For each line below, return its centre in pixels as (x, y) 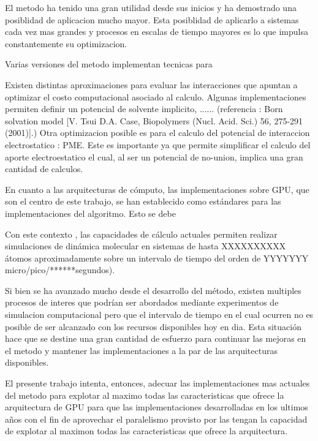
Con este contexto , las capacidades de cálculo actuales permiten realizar (141, 234)
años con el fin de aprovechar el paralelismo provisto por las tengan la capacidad (156, 419)
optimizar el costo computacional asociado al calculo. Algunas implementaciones (156, 96)
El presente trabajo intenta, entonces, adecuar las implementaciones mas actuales (157, 383)
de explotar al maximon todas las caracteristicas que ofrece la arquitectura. (146, 431)
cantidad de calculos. (44, 169)
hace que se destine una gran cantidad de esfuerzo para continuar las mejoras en (156, 338)
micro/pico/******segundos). (60, 270)
